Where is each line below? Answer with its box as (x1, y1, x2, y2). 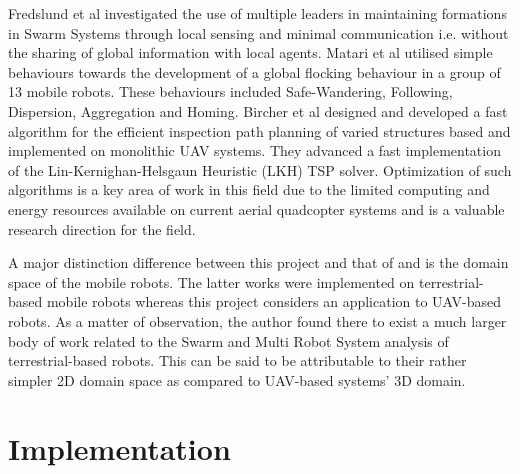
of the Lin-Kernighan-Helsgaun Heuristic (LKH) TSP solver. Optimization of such (8, 159, 512, 180)
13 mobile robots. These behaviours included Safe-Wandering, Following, (8, 81, 453, 102)
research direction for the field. (8, 218, 196, 239)
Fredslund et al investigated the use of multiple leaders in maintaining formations (8, 3, 507, 23)
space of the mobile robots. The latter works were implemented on (8, 271, 415, 292)
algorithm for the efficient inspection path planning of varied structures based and (8, 120, 511, 141)
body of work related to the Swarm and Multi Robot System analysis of (8, 330, 449, 351)
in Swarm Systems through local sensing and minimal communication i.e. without (8, 22, 509, 43)
